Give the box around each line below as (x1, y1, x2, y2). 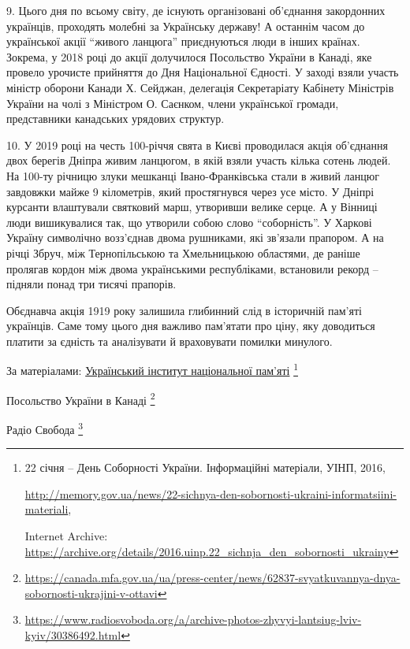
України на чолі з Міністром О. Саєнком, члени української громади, (6, 95, 339, 111)
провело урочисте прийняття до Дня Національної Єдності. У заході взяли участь (6, 64, 399, 80)
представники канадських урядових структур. (6, 110, 225, 127)
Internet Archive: (24, 528, 108, 543)
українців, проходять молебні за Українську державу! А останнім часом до (6, 17, 365, 34)
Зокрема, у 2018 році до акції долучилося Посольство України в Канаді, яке (6, 48, 372, 65)
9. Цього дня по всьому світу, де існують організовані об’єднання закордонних (6, 2, 386, 18)
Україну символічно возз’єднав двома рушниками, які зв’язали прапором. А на (6, 229, 384, 246)
